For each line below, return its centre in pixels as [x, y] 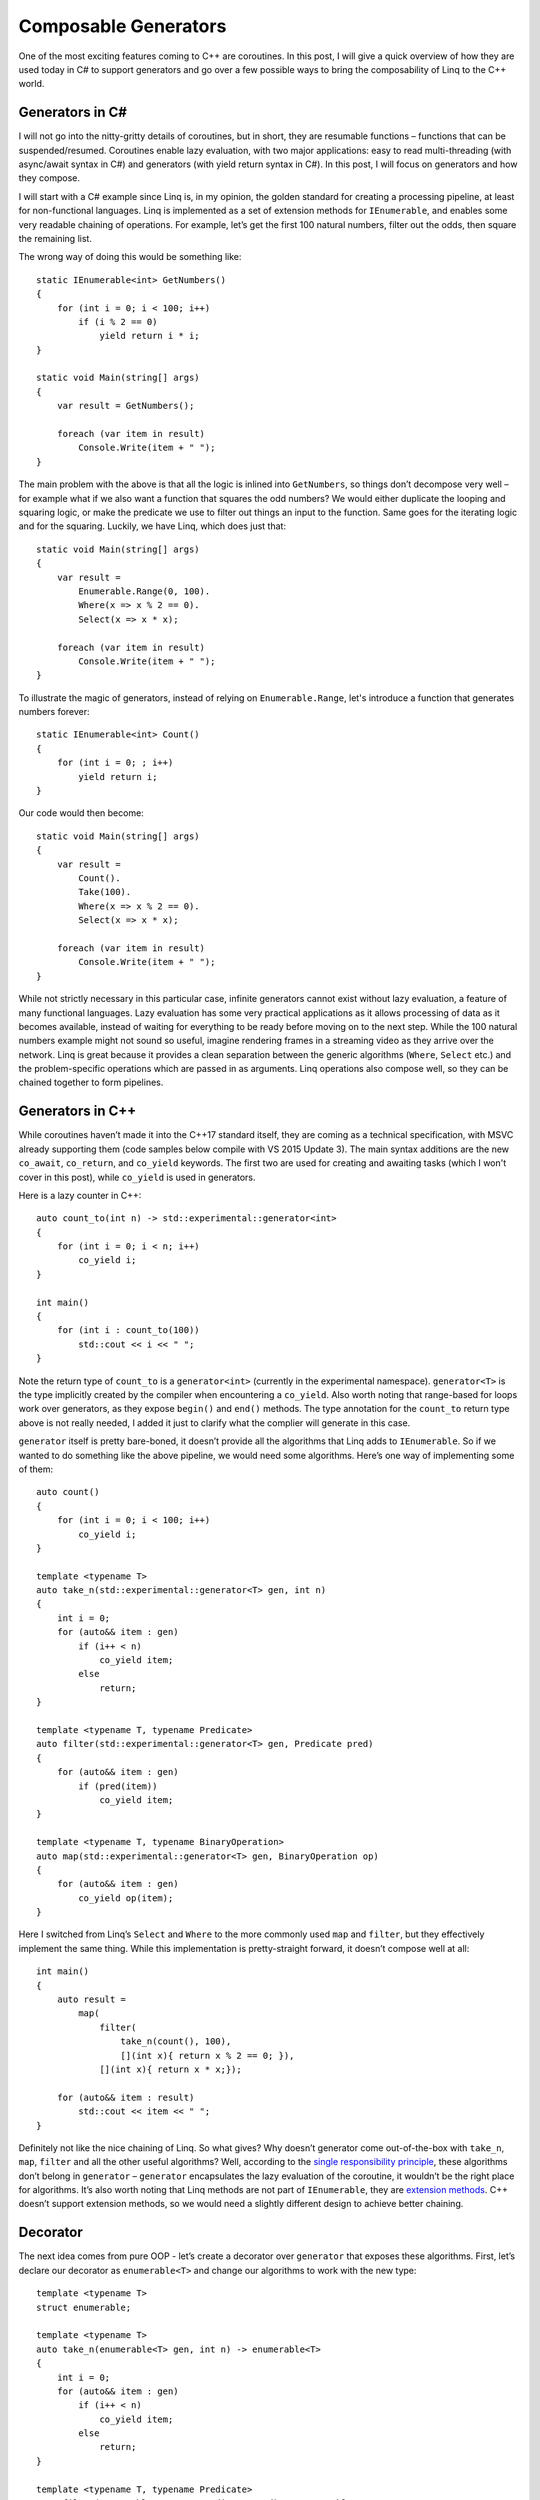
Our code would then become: [81, 813]
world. [31, 84]
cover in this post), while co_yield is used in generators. [137, 1177]
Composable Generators [122, 26]
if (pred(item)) [118, 1786]
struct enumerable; [84, 2307]
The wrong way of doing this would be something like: [130, 257]
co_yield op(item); [126, 1898]
